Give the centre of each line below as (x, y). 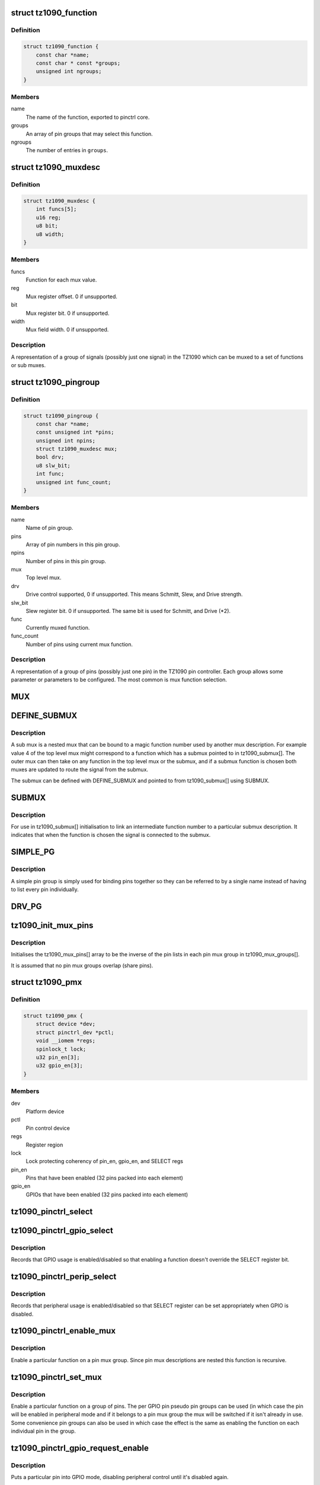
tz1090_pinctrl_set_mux (56, 1377)
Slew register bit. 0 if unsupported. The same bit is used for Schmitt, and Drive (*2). (128, 611)
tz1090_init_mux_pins (52, 925)
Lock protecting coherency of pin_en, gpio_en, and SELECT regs (105, 1161)
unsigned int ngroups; (69, 72)
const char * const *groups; (78, 63)
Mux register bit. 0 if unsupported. (68, 313)
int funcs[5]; (56, 209)
